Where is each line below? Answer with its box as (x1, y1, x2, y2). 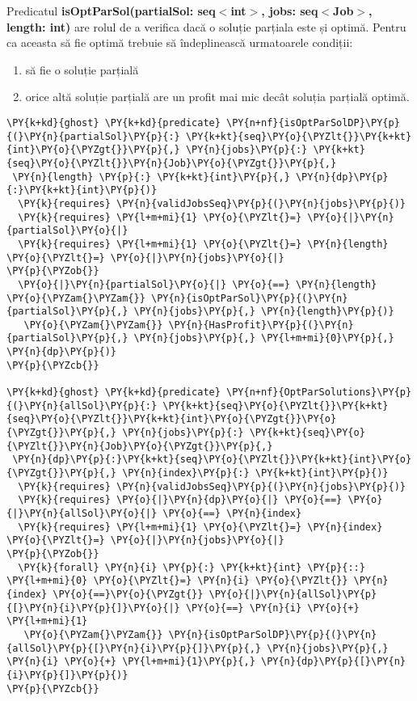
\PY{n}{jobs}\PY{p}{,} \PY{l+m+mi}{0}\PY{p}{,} (133, 332, 394, 344)
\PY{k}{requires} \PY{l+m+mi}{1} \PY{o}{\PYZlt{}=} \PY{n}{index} (18, 521, 383, 533)
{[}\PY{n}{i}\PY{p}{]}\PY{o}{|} (6, 602, 180, 614)
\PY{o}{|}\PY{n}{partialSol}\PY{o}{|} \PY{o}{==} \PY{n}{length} (18, 278, 377, 290)
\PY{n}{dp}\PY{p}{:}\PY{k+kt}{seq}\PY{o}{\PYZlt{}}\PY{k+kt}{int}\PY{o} (12, 454, 412, 466)
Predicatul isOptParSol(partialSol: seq (6, 2, 216, 19)
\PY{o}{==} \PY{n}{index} (162, 508, 302, 519)
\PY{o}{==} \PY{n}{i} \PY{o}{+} (185, 602, 360, 614)
